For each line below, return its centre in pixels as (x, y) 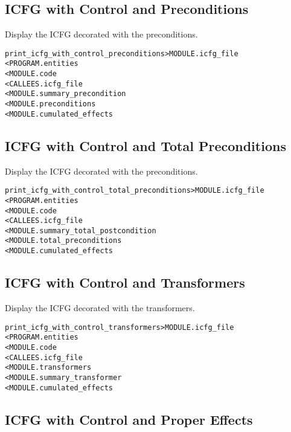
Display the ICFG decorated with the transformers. (100, 307)
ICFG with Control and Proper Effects (129, 419)
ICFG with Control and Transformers (125, 282)
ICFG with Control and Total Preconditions (145, 145)
